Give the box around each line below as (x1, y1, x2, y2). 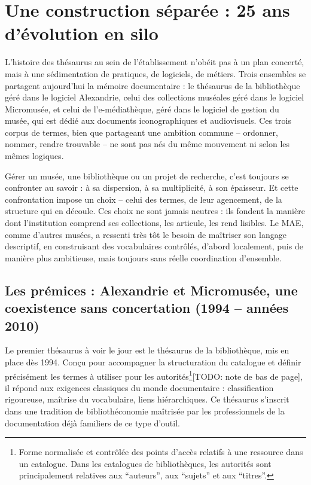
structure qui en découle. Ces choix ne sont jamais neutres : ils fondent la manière (5, 205, 305, 217)
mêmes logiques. (5, 150, 64, 162)
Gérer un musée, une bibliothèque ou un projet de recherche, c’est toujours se (5, 169, 289, 182)
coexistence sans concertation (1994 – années (5, 298, 289, 317)
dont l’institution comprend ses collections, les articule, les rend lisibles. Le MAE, (5, 216, 304, 229)
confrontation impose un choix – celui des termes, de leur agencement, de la (5, 193, 282, 205)
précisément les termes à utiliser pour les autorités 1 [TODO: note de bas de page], (5, 368, 303, 382)
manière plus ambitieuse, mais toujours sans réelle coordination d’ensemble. (5, 251, 282, 264)
